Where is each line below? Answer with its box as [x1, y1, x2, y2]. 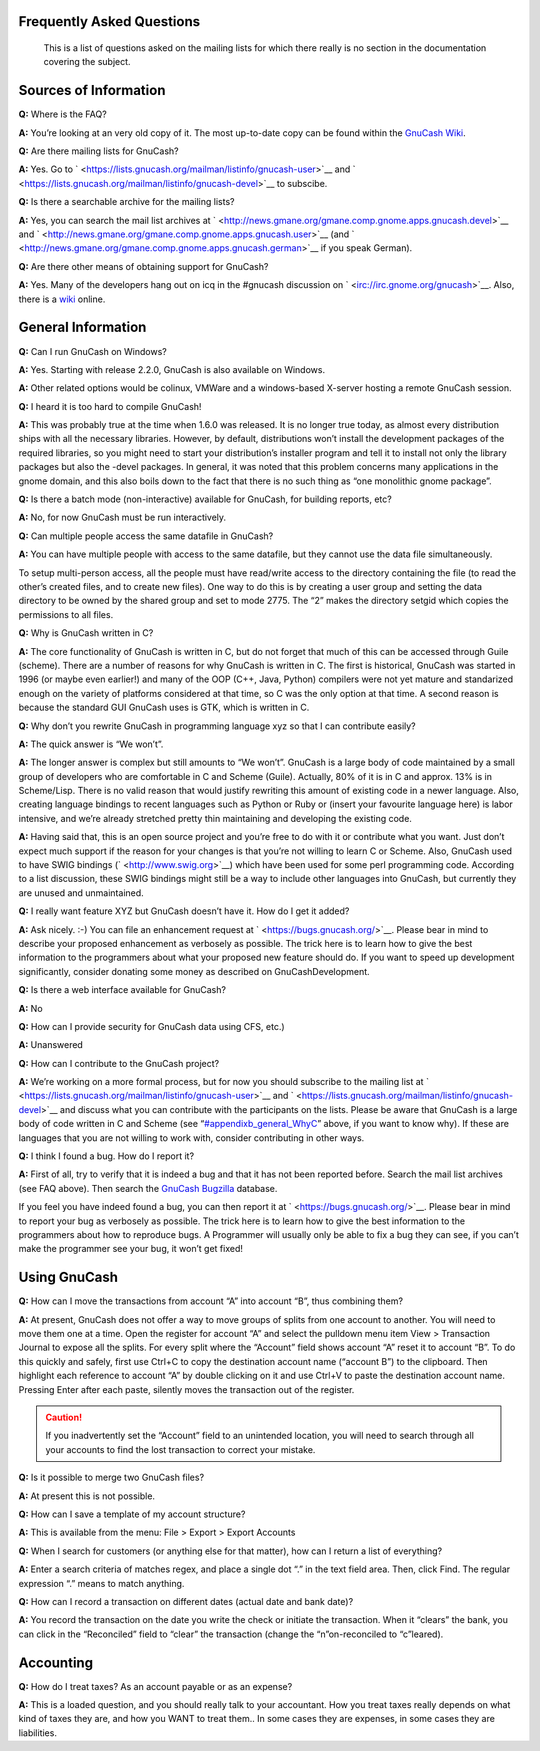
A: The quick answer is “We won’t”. [18, 738, 164, 750]
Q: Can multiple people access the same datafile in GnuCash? [18, 530, 274, 542]
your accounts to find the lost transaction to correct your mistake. [45, 1443, 316, 1455]
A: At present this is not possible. [18, 1490, 155, 1502]
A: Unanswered [18, 1039, 84, 1051]
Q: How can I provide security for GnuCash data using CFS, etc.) [18, 1020, 285, 1032]
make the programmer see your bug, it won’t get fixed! [18, 1243, 244, 1255]
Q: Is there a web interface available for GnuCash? [18, 984, 227, 996]
